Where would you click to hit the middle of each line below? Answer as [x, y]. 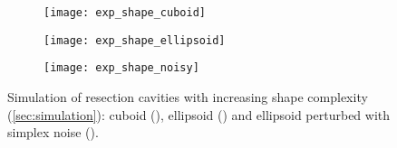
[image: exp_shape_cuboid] [125, 13]
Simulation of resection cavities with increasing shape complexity [188, 96]
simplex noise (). [53, 132]
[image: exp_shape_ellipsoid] [135, 40]
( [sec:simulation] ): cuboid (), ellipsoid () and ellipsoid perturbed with [199, 114]
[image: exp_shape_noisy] [121, 68]
